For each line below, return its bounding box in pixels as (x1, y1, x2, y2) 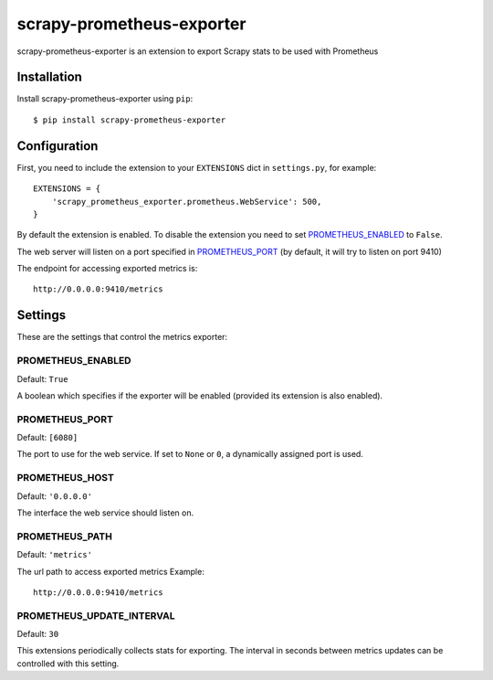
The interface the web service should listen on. (16, 507, 194, 518)
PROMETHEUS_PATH (16, 530, 113, 543)
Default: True (16, 373, 68, 384)
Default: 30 (16, 629, 59, 640)
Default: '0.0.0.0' (16, 490, 93, 502)
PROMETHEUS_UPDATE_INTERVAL (16, 609, 175, 622)
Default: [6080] (16, 432, 79, 443)
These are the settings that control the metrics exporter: (16, 332, 228, 343)
